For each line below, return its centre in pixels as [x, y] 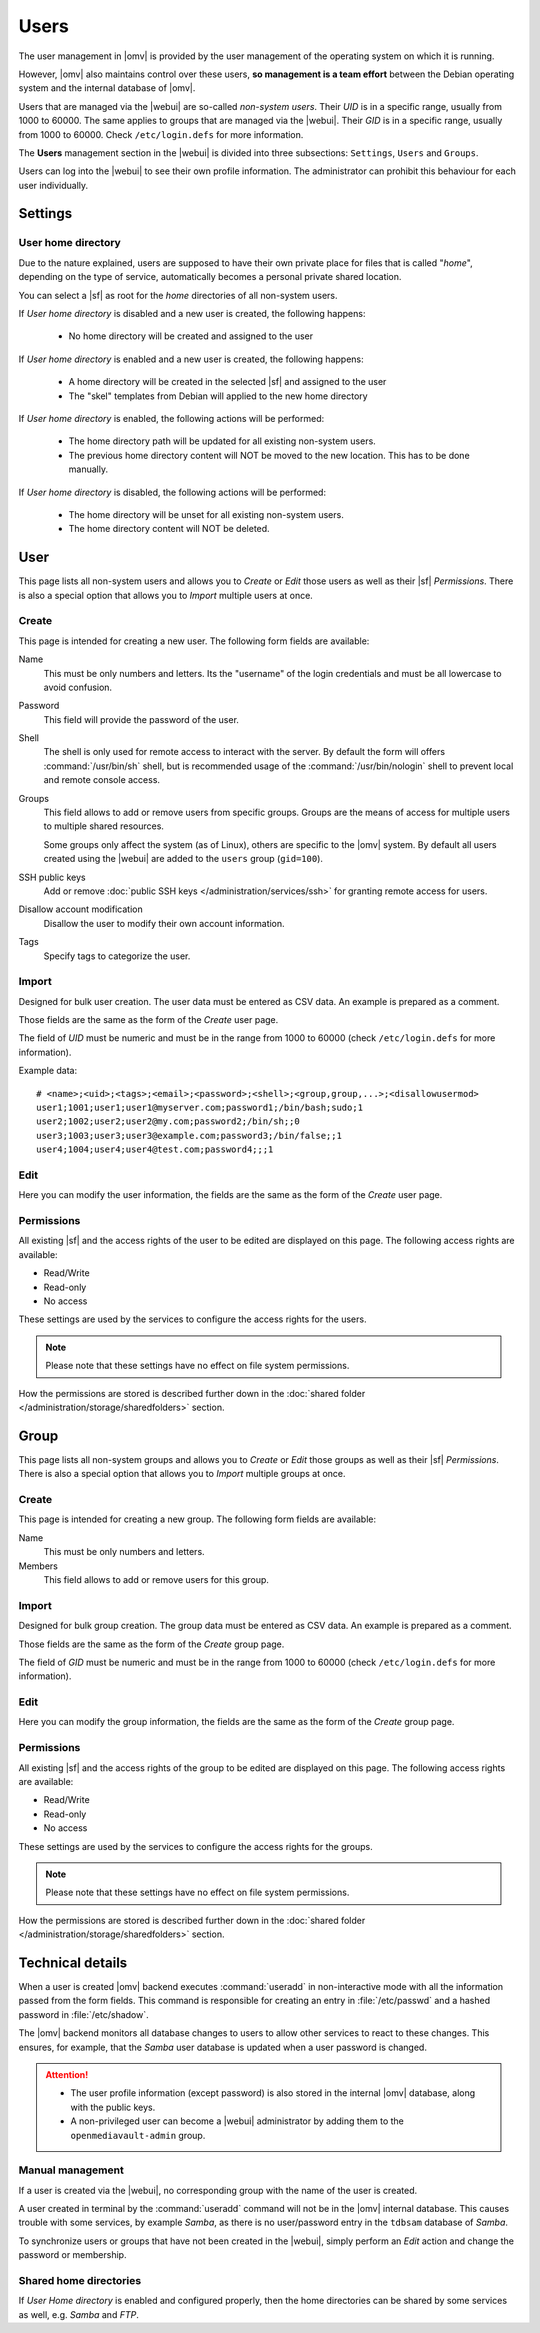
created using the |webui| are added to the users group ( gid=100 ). [183, 859]
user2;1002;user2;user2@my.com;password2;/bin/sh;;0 [168, 1121]
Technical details [73, 1962]
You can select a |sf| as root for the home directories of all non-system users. [178, 295]
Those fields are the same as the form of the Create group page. [151, 1644]
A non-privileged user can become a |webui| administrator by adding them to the [237, 2121]
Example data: [48, 1071]
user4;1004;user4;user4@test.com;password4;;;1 [155, 1149]
